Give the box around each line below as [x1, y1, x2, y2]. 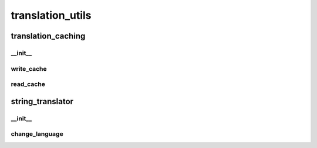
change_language [11, 130, 64, 138]
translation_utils [11, 9, 92, 22]
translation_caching [11, 31, 86, 41]
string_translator [11, 97, 73, 106]
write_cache [11, 64, 47, 73]
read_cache [11, 80, 45, 88]
